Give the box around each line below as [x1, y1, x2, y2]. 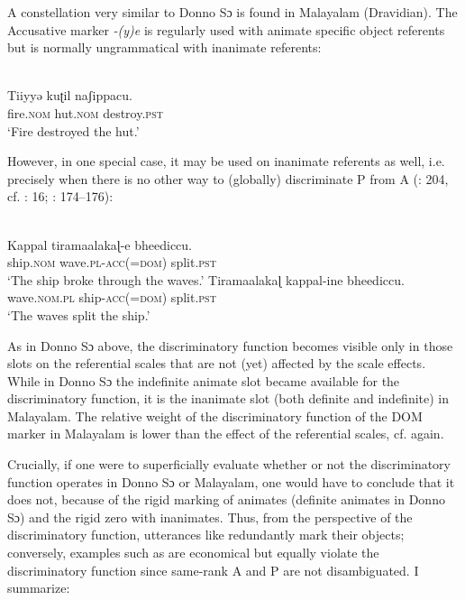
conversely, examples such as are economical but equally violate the [7, 543, 379, 562]
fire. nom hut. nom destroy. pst [7, 103, 163, 122]
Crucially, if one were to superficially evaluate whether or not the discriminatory [7, 455, 451, 474]
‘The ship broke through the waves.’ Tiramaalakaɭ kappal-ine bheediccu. [7, 270, 405, 289]
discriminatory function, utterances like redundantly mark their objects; [7, 525, 405, 544]
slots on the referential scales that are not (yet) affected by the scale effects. [7, 354, 426, 373]
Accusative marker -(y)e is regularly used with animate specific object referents [7, 20, 445, 39]
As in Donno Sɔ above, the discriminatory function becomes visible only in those [7, 336, 453, 355]
